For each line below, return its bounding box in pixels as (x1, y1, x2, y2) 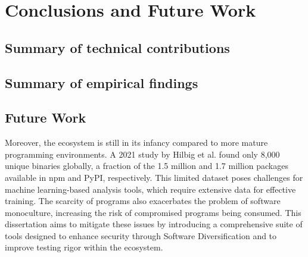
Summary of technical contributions (5, 38, 230, 57)
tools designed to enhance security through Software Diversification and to (5, 229, 277, 242)
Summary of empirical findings (5, 73, 198, 92)
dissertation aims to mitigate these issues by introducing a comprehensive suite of (5, 218, 303, 230)
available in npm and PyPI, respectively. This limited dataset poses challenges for (5, 171, 303, 183)
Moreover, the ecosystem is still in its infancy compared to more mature (5, 136, 268, 149)
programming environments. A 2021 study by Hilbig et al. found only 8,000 (5, 148, 280, 160)
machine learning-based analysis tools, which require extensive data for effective (5, 183, 296, 195)
